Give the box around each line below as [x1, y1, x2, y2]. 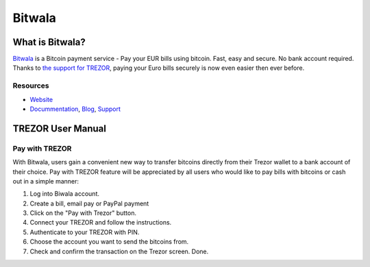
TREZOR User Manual [12, 123, 106, 134]
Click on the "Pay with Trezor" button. [29, 209, 137, 217]
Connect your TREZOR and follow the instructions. [29, 218, 172, 227]
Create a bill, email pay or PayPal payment [29, 199, 149, 207]
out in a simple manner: [12, 177, 79, 185]
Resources [12, 81, 49, 90]
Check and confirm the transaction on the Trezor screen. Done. [29, 247, 209, 255]
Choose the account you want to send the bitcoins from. [29, 238, 189, 246]
